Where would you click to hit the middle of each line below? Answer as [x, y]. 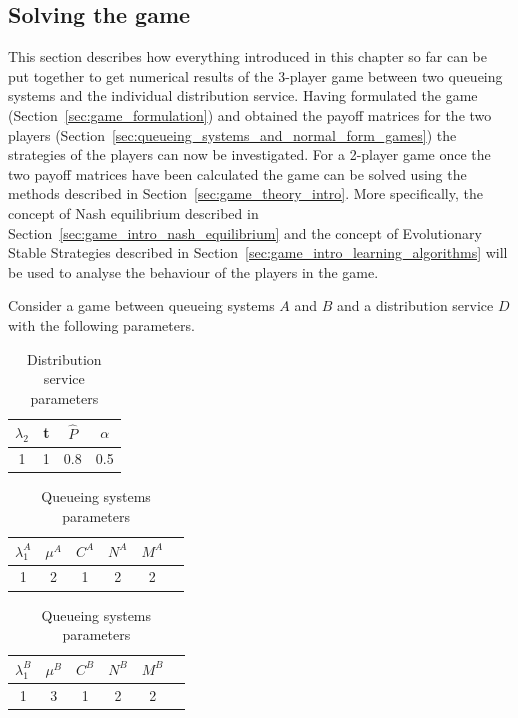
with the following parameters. [101, 324]
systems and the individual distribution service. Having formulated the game [243, 95]
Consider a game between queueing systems [141, 305]
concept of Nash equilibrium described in [133, 212]
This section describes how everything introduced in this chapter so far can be [247, 56]
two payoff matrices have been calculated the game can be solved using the [237, 173]
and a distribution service [415, 305]
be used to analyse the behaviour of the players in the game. [193, 271]
